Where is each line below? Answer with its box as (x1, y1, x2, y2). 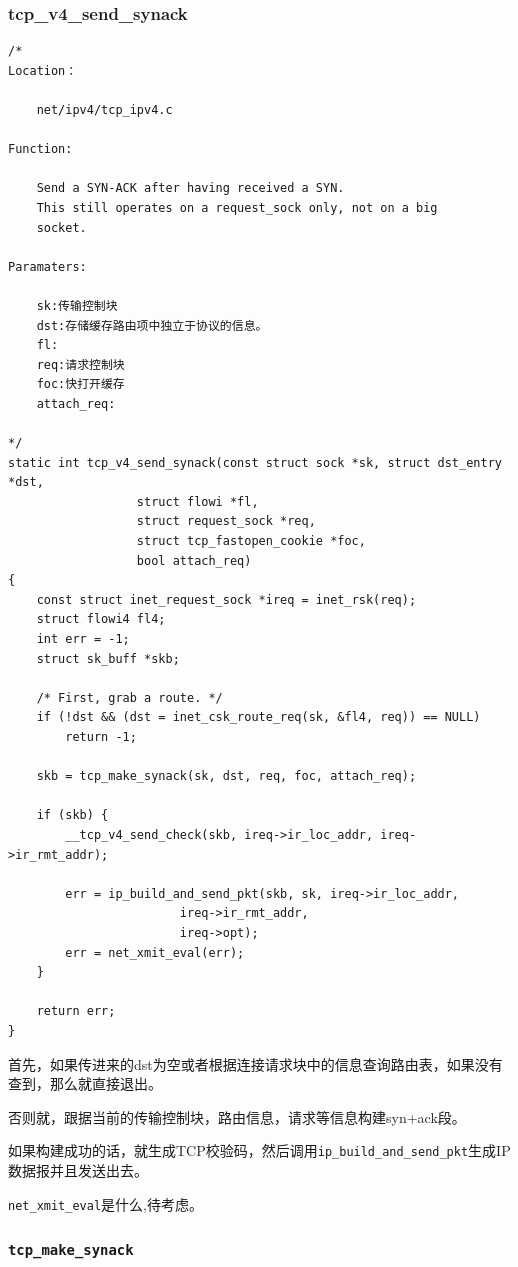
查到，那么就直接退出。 (8, 1073, 162, 1094)
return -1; (65, 730, 137, 744)
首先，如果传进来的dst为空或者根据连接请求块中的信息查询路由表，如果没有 (8, 1053, 503, 1074)
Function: (8, 142, 73, 157)
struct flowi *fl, (136, 494, 259, 509)
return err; (36, 1004, 116, 1019)
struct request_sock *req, (136, 514, 316, 529)
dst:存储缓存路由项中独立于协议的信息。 (36, 318, 268, 333)
